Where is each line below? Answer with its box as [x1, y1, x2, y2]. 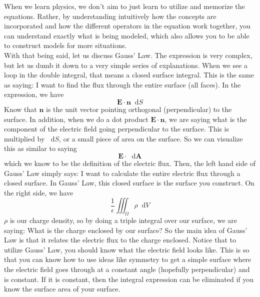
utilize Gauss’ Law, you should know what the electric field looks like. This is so [4, 244, 249, 254]
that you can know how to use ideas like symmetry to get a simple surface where [4, 254, 251, 264]
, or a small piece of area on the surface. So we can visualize [59, 133, 243, 143]
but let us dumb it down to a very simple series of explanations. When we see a [4, 59, 247, 70]
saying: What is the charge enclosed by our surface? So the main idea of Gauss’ [4, 224, 247, 235]
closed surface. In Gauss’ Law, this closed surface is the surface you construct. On [4, 177, 254, 188]
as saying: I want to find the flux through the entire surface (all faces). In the [4, 79, 241, 89]
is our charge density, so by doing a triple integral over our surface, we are [9, 215, 237, 225]
